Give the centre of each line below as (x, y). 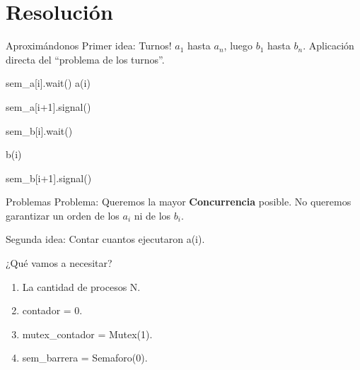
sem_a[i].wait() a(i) (48, 83)
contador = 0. (52, 310)
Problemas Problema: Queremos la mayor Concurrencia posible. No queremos (179, 202)
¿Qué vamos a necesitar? (59, 263)
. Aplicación (329, 46)
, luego (238, 46)
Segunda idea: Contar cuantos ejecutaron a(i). (105, 239)
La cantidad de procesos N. (81, 286)
